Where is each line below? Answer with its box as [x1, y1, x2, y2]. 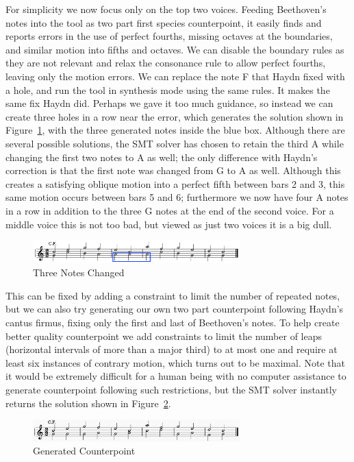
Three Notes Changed [33, 265, 125, 280]
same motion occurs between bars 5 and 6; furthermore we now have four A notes [5, 190, 349, 204]
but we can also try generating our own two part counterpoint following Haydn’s [5, 302, 344, 316]
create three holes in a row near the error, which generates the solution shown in [5, 109, 344, 123]
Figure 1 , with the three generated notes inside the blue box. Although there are [5, 123, 345, 137]
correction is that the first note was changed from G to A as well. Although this [5, 163, 341, 178]
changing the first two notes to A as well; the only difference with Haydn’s [5, 149, 318, 164]
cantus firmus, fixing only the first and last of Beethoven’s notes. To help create [5, 315, 340, 329]
